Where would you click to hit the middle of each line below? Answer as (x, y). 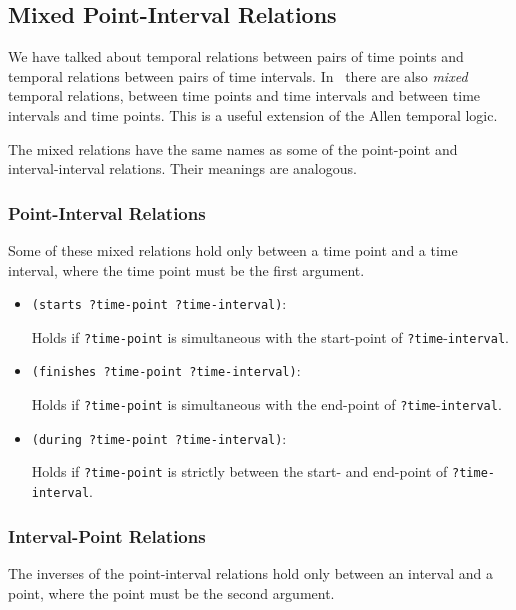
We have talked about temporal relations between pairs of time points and (236, 56)
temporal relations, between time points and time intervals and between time (244, 95)
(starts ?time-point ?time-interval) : (159, 303)
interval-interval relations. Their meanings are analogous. (182, 168)
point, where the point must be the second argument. (171, 592)
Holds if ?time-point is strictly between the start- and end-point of (239, 471)
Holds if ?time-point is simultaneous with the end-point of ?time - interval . (266, 404)
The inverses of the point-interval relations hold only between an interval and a (250, 572)
